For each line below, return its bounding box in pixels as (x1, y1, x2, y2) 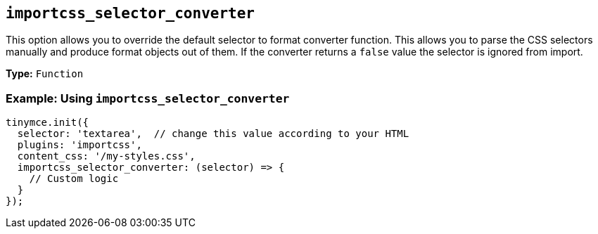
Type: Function (6, 67, 84, 80)
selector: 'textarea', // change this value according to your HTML (17, 128, 409, 140)
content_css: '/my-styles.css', (17, 150, 196, 162)
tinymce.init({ (6, 117, 89, 129)
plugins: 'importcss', (17, 139, 142, 151)
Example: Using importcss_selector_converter (6, 91, 290, 105)
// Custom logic (29, 173, 119, 185)
